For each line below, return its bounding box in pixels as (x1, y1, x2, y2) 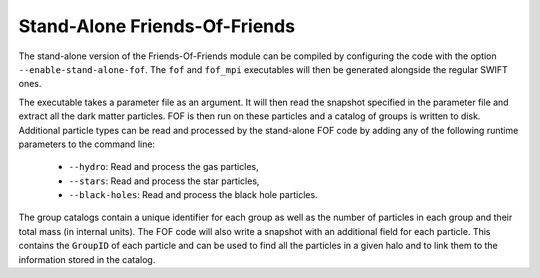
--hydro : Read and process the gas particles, (68, 161, 259, 173)
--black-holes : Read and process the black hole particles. (68, 189, 319, 201)
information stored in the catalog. (18, 253, 156, 265)
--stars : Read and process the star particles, (68, 175, 260, 187)
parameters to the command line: (18, 138, 155, 150)
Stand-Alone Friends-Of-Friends (18, 15, 295, 37)
